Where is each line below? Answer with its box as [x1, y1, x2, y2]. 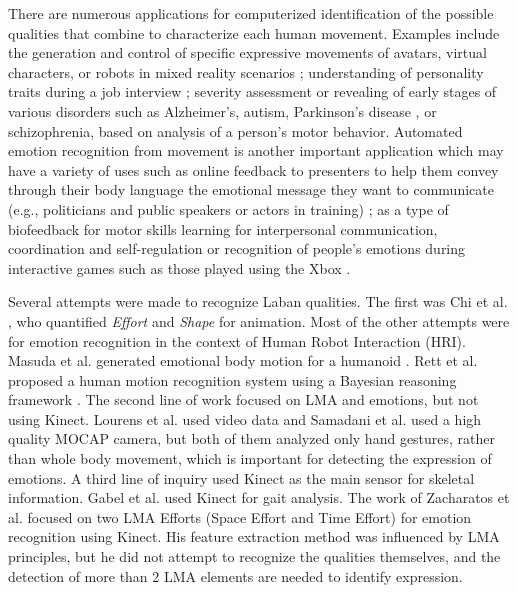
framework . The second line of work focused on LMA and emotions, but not [8, 389, 479, 410]
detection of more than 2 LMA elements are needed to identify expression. [8, 565, 463, 586]
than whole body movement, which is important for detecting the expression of [8, 448, 492, 469]
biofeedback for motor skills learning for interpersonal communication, [8, 218, 438, 239]
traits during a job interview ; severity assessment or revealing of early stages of [8, 81, 497, 102]
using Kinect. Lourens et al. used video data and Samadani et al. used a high [8, 408, 482, 429]
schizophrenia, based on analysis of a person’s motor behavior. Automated [8, 120, 463, 141]
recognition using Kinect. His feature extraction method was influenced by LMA [8, 526, 500, 547]
